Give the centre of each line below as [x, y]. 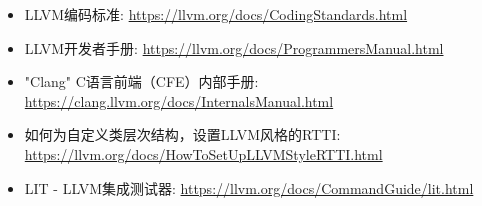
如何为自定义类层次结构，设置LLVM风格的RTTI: [182, 134]
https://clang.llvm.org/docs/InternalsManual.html [179, 100]
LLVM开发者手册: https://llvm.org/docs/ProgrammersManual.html [234, 47]
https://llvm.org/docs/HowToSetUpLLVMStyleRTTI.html [203, 153]
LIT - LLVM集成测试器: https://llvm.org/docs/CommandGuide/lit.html [249, 187]
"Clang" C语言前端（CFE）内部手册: [141, 81]
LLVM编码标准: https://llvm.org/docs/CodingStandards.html [216, 14]
